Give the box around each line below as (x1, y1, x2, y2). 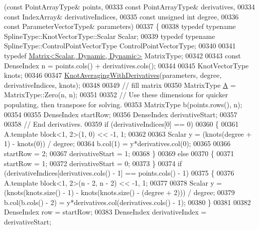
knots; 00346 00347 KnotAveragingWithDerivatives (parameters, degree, (4, 70, 222, 80)
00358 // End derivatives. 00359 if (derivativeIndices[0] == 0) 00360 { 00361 (4, 119, 239, 129)
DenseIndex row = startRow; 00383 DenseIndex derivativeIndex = (4, 207, 207, 217)
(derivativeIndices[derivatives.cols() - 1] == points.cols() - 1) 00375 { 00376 (4, 168, 235, 178)
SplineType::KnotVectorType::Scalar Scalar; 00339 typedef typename (4, 30, 215, 41)
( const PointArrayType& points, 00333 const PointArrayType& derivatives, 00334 (4, 1, 255, 11)
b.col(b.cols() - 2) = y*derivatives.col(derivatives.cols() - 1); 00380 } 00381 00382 (4, 197, 251, 207)
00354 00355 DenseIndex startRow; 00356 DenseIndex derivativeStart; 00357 (4, 109, 238, 119)
